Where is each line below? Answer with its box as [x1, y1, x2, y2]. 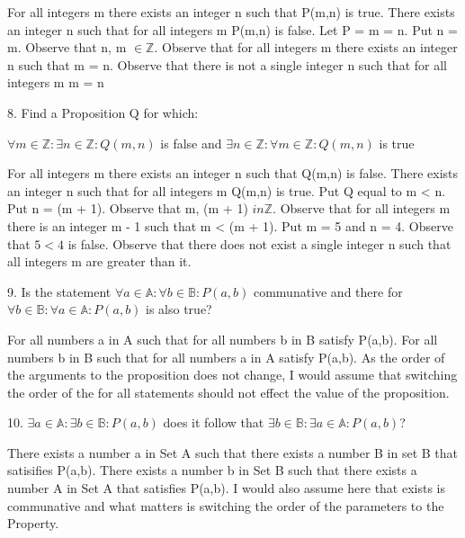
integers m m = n [7, 73, 104, 92]
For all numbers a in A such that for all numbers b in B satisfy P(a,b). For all [7, 329, 438, 348]
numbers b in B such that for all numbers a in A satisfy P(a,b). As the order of [7, 347, 445, 366]
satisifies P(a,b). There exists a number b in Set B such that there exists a [7, 461, 417, 480]
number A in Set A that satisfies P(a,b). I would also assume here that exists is [7, 479, 446, 498]
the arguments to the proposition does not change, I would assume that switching [7, 365, 458, 384]
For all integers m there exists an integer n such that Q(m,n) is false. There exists [7, 164, 459, 183]
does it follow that [163, 413, 264, 432]
